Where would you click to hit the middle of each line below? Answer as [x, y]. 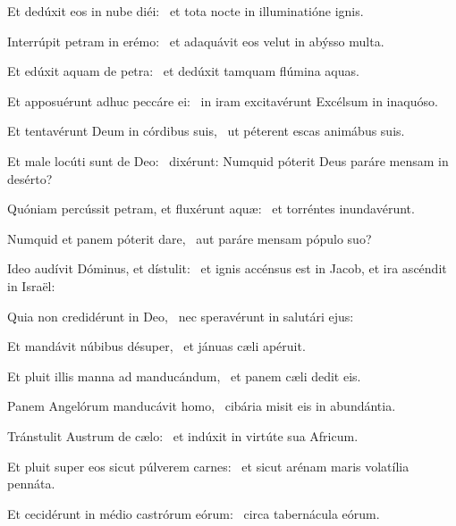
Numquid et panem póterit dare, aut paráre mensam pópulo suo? [190, 238]
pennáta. [31, 484]
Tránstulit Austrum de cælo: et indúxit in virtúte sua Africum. [183, 435]
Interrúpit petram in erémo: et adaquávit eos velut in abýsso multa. [196, 41]
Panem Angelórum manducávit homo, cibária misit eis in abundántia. [202, 406]
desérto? [30, 178]
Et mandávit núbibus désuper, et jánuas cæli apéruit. [156, 346]
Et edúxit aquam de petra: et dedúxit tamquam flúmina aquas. [183, 71]
